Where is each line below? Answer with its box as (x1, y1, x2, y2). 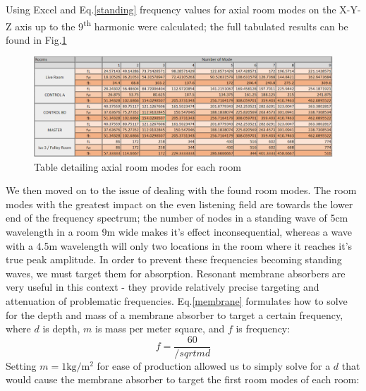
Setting (6, 358, 37, 373)
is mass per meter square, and (95, 321, 225, 336)
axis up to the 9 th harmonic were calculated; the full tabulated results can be (15, 16, 348, 33)
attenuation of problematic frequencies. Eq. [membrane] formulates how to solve (6, 293, 348, 308)
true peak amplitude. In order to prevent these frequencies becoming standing (6, 252, 342, 267)
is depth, (42, 321, 80, 336)
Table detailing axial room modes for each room (34, 159, 241, 174)
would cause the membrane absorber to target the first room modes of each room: (6, 372, 360, 387)
